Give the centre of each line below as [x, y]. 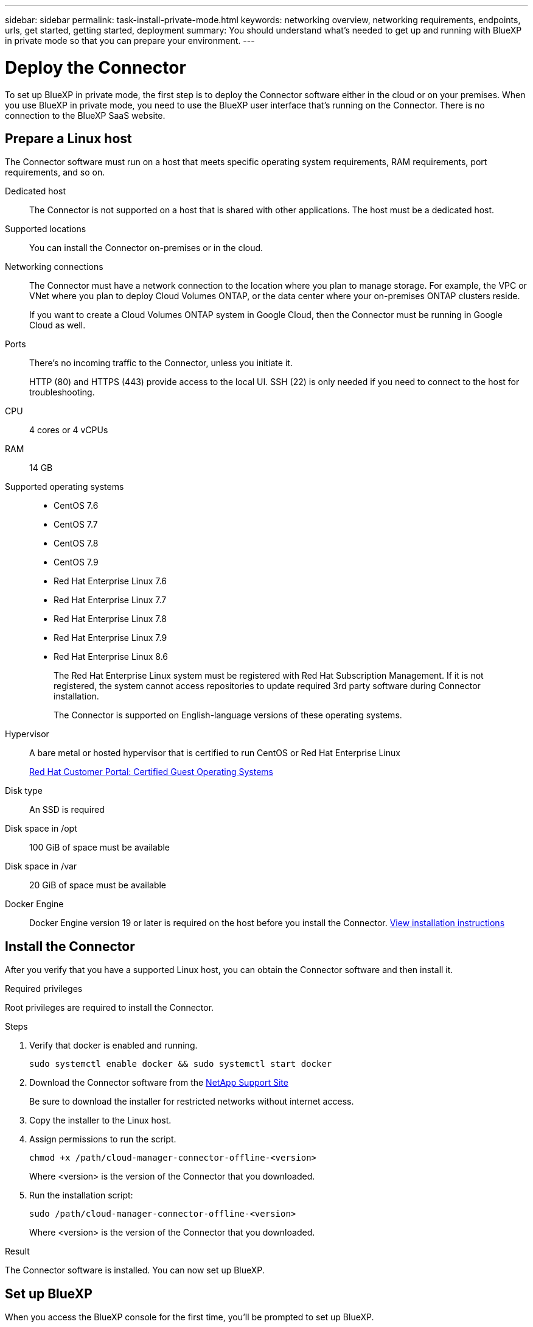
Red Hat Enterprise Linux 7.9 [110, 638]
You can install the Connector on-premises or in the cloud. [146, 248]
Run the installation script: [81, 1195]
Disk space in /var [41, 866]
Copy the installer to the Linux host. [100, 1120]
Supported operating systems [64, 487]
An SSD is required [67, 810]
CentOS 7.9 [76, 562]
